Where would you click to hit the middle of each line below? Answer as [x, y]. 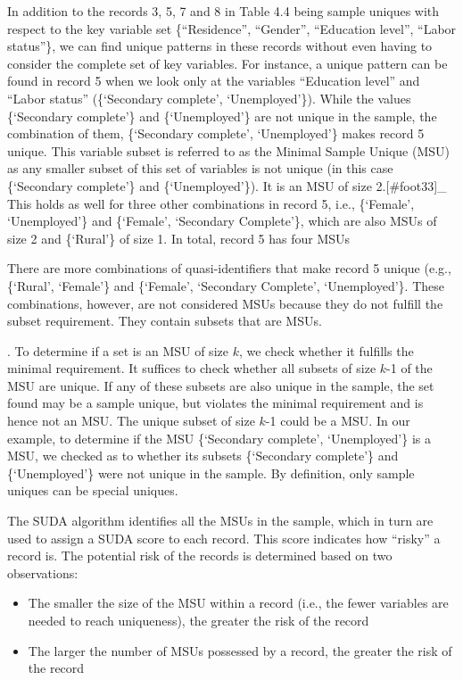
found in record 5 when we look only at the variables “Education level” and [214, 81]
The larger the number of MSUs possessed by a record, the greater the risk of [240, 650]
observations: [43, 572]
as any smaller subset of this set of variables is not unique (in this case [200, 168]
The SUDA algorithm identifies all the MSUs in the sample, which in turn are [220, 521]
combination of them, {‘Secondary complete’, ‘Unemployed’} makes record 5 [216, 133]
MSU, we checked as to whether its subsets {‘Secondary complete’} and [203, 456]
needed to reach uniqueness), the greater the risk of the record [198, 620]
